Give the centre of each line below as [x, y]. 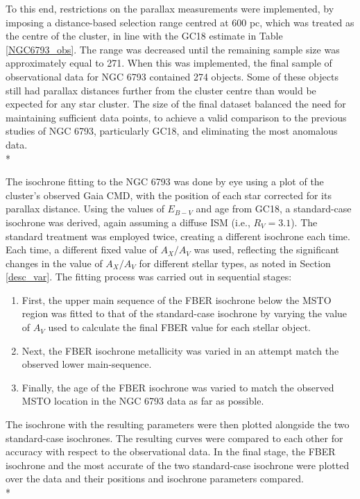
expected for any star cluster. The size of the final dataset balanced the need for [176, 104]
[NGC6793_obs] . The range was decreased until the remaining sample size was [173, 49]
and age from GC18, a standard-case [274, 209]
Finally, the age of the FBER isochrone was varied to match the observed [178, 387]
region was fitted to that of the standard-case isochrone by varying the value [185, 313]
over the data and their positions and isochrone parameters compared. [155, 479]
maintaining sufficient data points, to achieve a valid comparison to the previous [176, 117]
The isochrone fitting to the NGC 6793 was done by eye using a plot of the [165, 181]
